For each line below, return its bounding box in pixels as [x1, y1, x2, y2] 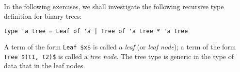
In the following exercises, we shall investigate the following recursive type [4, 1, 224, 11]
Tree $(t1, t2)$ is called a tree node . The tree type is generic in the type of [4, 51, 234, 61]
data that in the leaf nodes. [4, 60, 85, 71]
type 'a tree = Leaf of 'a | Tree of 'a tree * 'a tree [4, 28, 188, 35]
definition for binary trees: [4, 11, 82, 21]
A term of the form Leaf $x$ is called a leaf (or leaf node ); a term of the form [4, 41, 236, 51]
